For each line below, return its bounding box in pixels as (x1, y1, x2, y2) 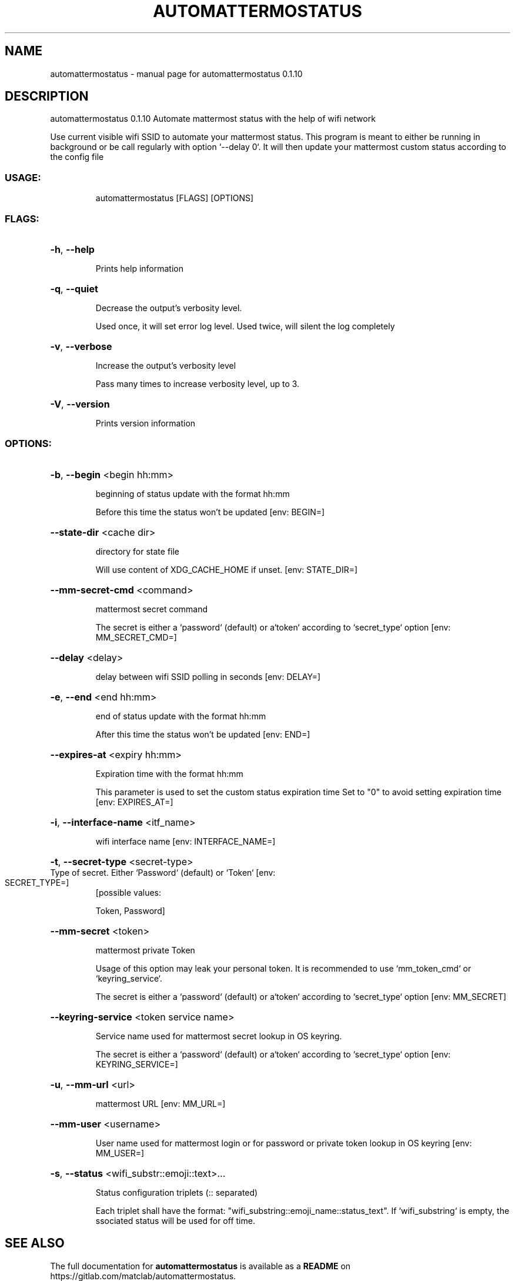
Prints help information (95, 263, 183, 273)
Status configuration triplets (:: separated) (95, 1187, 258, 1197)
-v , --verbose (50, 340, 112, 352)
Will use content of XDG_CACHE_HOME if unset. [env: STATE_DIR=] (95, 564, 358, 575)
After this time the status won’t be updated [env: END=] (95, 729, 310, 739)
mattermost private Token (95, 945, 195, 955)
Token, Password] (95, 905, 165, 916)
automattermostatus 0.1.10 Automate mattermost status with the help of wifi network (50, 114, 376, 124)
